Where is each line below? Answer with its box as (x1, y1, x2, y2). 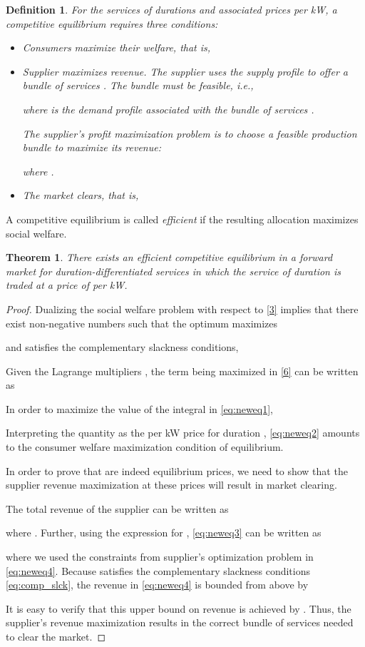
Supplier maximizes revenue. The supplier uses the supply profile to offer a (22, 63, 348, 78)
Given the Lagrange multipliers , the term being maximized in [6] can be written (6, 363, 359, 378)
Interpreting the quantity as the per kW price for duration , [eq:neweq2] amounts (6, 425, 360, 440)
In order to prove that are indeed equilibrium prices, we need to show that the (6, 463, 348, 478)
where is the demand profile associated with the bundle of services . (22, 101, 314, 116)
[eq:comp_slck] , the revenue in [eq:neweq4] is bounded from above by (6, 577, 309, 592)
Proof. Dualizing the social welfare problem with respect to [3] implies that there (6, 301, 359, 316)
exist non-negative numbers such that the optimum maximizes (6, 315, 278, 330)
